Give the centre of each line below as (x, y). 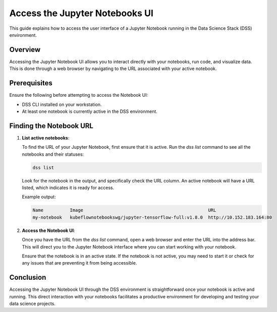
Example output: (39, 197)
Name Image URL (124, 210)
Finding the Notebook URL (51, 126)
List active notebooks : (46, 138)
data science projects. (32, 303)
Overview (25, 50)
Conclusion (28, 277)
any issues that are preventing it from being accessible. (79, 263)
